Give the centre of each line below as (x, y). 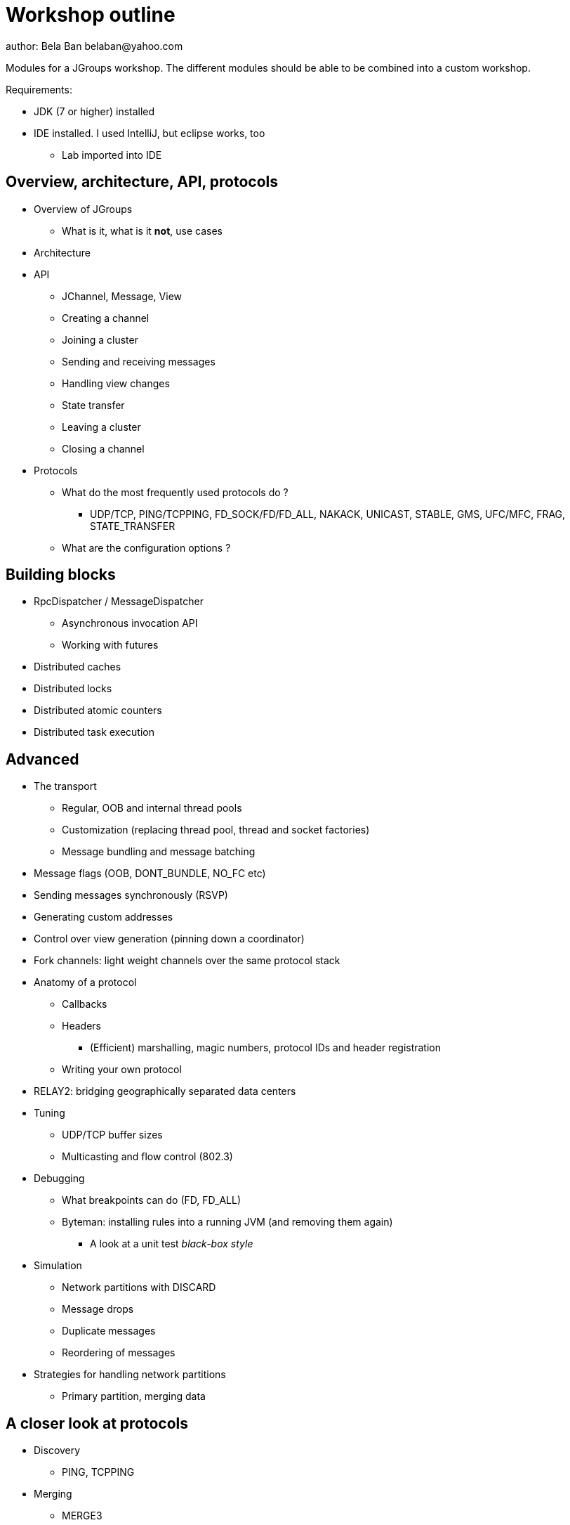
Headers (81, 1026)
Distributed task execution (94, 732)
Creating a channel (106, 318)
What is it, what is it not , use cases (142, 231)
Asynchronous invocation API (130, 623)
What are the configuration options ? (146, 547)
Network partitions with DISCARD (139, 1287)
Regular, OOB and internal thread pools (152, 808)
